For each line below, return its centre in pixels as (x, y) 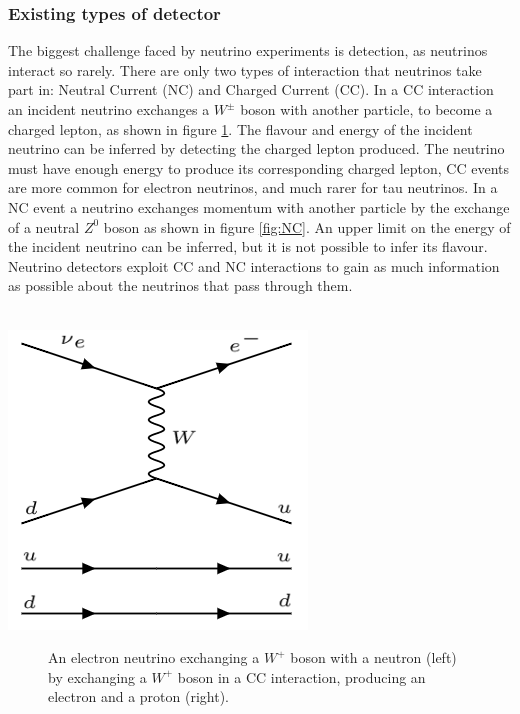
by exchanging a (97, 676)
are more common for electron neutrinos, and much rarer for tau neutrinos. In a (253, 187)
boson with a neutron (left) (373, 657)
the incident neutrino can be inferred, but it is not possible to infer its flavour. (248, 246)
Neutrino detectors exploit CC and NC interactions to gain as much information (254, 265)
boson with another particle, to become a (366, 109)
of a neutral (44, 226)
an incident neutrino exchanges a (109, 109)
